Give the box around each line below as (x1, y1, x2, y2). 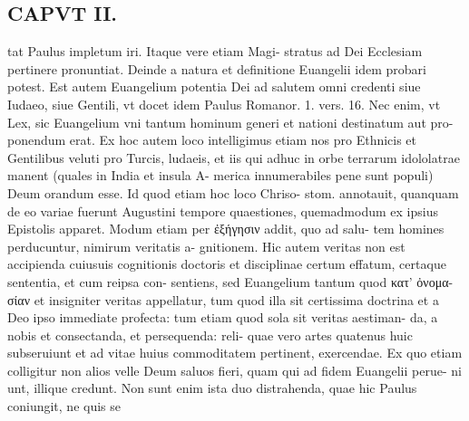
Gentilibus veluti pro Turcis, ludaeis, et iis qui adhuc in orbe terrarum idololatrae (7, 148, 460, 167)
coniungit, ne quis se (7, 397, 121, 416)
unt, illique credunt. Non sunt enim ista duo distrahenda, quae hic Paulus (7, 378, 417, 397)
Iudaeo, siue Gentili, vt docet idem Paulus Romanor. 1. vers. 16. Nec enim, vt (7, 94, 441, 113)
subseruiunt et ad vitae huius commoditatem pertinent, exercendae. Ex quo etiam (7, 343, 463, 362)
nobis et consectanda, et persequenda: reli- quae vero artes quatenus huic (7, 325, 413, 344)
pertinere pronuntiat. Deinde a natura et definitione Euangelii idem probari (7, 59, 426, 78)
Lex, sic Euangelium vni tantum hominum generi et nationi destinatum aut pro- (7, 112, 454, 131)
